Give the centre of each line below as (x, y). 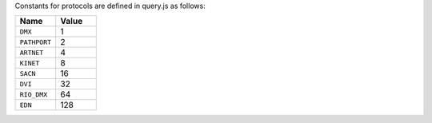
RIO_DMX (34, 95)
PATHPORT (36, 42)
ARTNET (32, 52)
